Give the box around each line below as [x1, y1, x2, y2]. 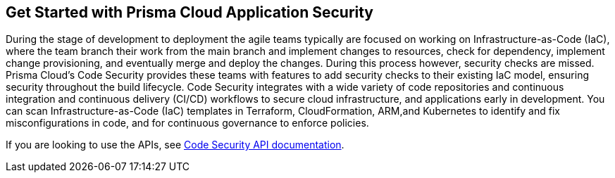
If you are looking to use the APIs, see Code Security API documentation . [6, 139, 344, 151]
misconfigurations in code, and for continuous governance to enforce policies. [6, 117, 369, 129]
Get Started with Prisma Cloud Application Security [6, 4, 374, 21]
